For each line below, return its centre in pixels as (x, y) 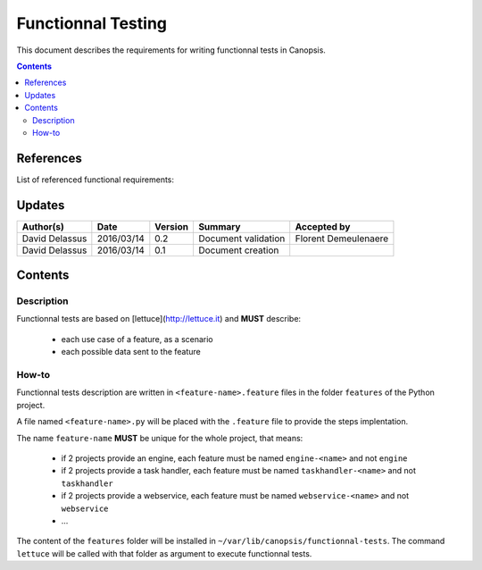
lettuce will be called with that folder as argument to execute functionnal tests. (164, 553)
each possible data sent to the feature (131, 352)
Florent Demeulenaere (342, 239)
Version (172, 226)
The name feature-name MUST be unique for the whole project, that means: (160, 438)
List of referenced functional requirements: (95, 180)
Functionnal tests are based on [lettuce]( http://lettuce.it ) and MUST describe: (159, 319)
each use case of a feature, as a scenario (137, 339)
